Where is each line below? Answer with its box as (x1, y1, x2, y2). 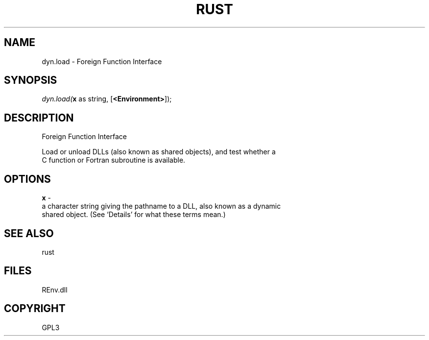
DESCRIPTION (4, 111, 74, 124)
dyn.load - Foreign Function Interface (42, 57, 162, 66)
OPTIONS (4, 172, 51, 185)
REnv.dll (42, 285, 68, 294)
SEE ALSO (4, 227, 54, 240)
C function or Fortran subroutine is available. (42, 156, 186, 165)
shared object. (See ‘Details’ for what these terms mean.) (42, 210, 226, 219)
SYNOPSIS (4, 74, 57, 87)
